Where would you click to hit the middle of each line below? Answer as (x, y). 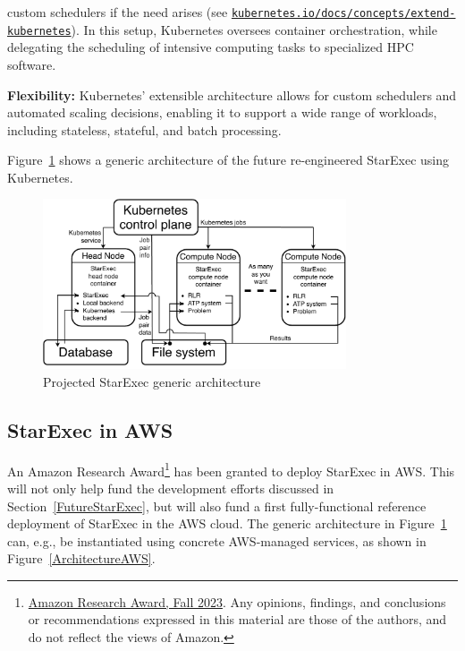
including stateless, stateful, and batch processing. (144, 129)
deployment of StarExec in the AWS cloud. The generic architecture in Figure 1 (227, 523)
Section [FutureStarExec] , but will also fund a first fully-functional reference (217, 505)
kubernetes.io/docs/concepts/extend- (343, 13)
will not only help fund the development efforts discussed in (171, 488)
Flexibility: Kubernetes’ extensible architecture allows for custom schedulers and (232, 94)
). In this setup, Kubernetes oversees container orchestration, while (254, 29)
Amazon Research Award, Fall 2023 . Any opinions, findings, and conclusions (237, 601)
